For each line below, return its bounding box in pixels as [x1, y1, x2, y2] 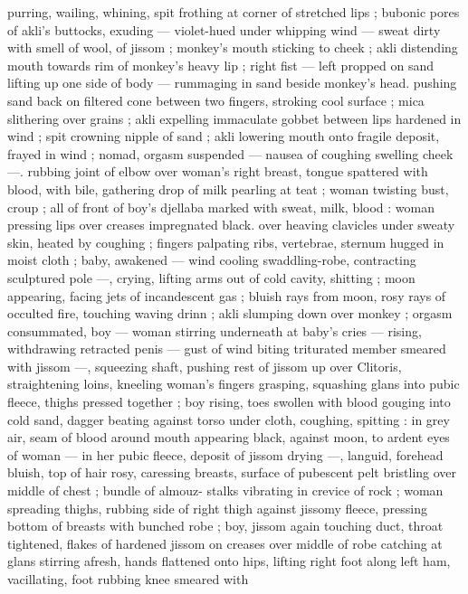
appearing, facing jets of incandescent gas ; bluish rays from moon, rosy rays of [7, 286, 446, 305]
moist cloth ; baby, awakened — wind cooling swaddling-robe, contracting [7, 250, 416, 269]
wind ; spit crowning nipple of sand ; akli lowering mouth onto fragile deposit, [7, 127, 440, 146]
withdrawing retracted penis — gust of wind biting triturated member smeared [7, 339, 446, 358]
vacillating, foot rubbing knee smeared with [7, 570, 249, 588]
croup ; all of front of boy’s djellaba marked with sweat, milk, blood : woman [7, 197, 435, 216]
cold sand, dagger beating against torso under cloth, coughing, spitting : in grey [7, 410, 450, 429]
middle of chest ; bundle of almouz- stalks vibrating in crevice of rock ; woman [7, 481, 444, 500]
